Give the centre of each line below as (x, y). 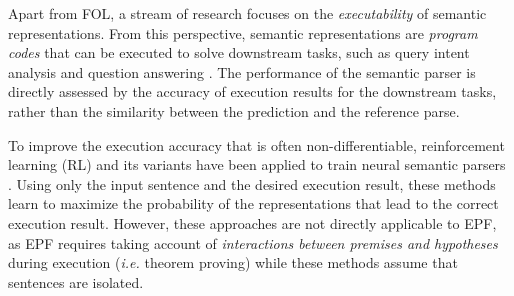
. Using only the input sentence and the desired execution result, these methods (252, 183)
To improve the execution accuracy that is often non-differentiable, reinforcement (256, 144)
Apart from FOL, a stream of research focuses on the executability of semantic (247, 13)
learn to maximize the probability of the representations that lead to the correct (253, 203)
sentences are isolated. (76, 281)
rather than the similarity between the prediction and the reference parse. (234, 110)
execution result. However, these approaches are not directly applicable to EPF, (252, 222)
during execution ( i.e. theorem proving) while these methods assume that (233, 262)
